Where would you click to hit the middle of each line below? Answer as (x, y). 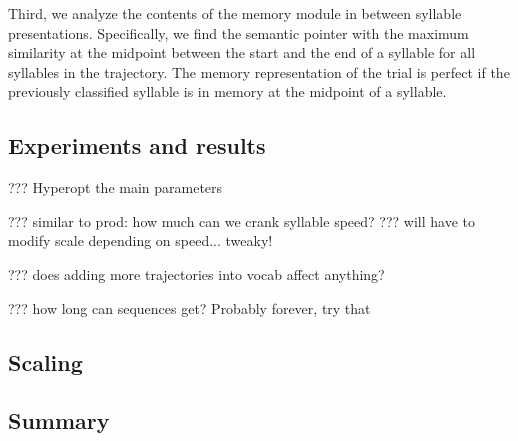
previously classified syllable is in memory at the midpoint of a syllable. (227, 91)
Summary (59, 420)
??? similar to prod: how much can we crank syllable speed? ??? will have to (241, 220)
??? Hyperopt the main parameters (115, 187)
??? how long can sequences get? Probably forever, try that (189, 307)
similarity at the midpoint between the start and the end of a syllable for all (242, 52)
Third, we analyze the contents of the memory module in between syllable (235, 13)
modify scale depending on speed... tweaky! (140, 240)
